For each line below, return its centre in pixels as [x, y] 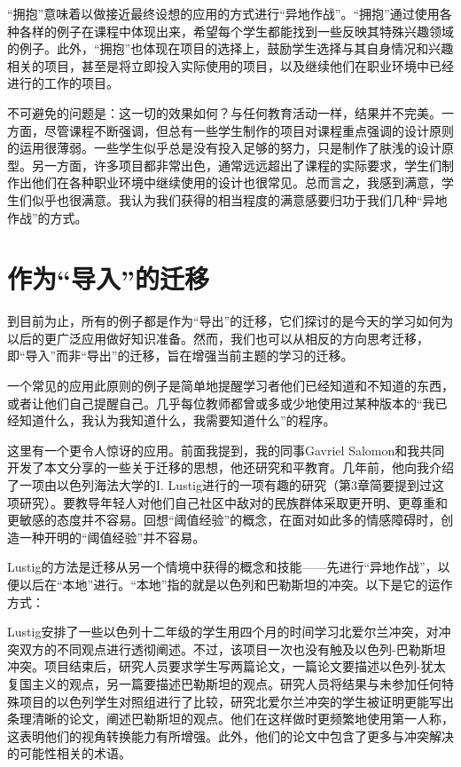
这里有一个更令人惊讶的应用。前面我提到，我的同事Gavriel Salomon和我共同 [226, 450]
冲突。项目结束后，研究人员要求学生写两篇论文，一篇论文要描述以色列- [214, 666]
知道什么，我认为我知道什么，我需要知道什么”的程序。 [177, 420]
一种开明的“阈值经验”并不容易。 [112, 537]
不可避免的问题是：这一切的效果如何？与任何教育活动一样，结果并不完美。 [224, 112]
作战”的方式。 [47, 217]
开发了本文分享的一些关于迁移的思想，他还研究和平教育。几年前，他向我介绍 [230, 467]
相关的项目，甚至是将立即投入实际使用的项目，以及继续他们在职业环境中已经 [230, 65]
